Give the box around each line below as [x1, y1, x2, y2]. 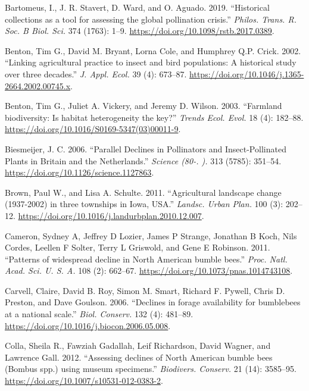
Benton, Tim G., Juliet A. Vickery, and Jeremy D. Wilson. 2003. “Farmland [5, 99, 282, 112]
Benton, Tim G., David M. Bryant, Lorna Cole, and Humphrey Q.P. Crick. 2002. [5, 44, 301, 57]
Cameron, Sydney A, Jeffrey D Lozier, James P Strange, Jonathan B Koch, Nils [5, 229, 297, 242]
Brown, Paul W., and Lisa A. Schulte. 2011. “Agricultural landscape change [5, 186, 282, 198]
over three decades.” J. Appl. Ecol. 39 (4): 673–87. [5, 67, 187, 80]
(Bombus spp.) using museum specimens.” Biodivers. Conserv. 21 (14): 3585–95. [5, 362, 296, 375]
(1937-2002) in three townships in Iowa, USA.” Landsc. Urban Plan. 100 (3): [5, 198, 283, 210]
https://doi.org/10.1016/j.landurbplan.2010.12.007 [18, 209, 202, 221]
